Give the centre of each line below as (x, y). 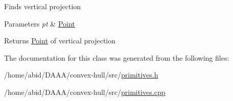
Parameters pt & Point (40, 23)
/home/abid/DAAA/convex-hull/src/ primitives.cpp (85, 92)
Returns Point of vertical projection (60, 41)
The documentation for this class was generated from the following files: (117, 57)
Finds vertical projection (43, 6)
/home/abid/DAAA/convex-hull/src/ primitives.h (81, 75)
